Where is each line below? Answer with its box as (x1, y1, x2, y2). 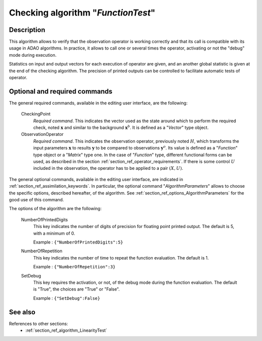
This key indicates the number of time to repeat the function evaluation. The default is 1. (33, 255, 209, 260)
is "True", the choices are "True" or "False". (33, 286, 120, 292)
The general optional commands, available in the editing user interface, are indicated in (9, 176, 183, 182)
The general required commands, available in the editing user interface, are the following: (9, 100, 188, 106)
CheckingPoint (21, 111, 51, 117)
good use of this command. (9, 197, 64, 202)
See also (9, 308, 36, 316)
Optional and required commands (9, 87, 113, 96)
